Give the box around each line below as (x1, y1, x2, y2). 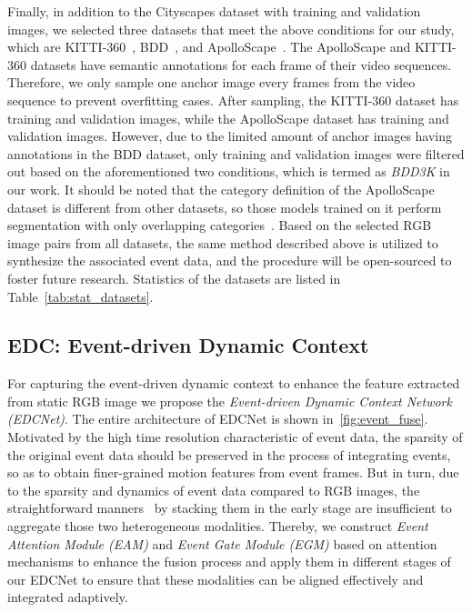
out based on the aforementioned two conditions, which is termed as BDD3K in (7, 162, 450, 181)
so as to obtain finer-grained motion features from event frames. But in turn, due (7, 463, 459, 482)
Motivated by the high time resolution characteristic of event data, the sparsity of (7, 427, 463, 446)
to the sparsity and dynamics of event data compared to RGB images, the (7, 480, 420, 499)
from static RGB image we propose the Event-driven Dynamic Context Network (7, 391, 452, 410)
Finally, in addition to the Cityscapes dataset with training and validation (7, 2, 421, 20)
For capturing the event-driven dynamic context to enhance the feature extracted (7, 374, 460, 393)
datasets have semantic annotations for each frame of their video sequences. (30, 55, 452, 74)
